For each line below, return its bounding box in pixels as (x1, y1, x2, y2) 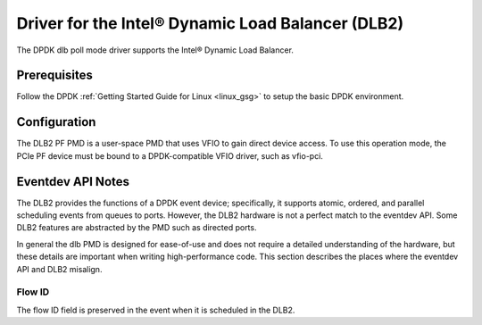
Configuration (16, 114, 96, 129)
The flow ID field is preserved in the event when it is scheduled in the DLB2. (16, 304, 295, 315)
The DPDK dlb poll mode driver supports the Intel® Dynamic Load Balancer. (16, 45, 295, 55)
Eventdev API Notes (16, 174, 129, 189)
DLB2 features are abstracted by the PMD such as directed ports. (16, 222, 257, 233)
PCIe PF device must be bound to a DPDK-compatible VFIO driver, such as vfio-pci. (16, 150, 323, 161)
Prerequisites (16, 68, 93, 83)
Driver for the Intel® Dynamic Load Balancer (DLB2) (16, 13, 404, 33)
